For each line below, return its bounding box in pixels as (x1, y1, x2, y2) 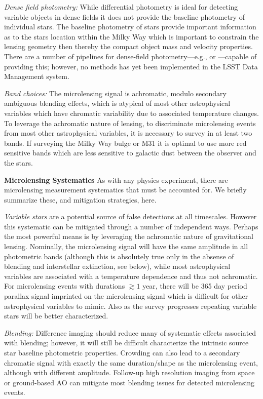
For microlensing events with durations (4, 281, 125, 291)
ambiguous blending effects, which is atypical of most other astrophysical (4, 98, 231, 108)
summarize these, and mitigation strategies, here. (4, 194, 157, 205)
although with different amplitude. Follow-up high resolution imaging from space (4, 367, 255, 378)
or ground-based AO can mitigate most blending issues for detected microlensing (4, 377, 255, 387)
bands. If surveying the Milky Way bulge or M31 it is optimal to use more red (4, 137, 247, 148)
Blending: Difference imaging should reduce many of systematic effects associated (4, 327, 256, 338)
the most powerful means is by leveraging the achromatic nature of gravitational (4, 231, 253, 242)
